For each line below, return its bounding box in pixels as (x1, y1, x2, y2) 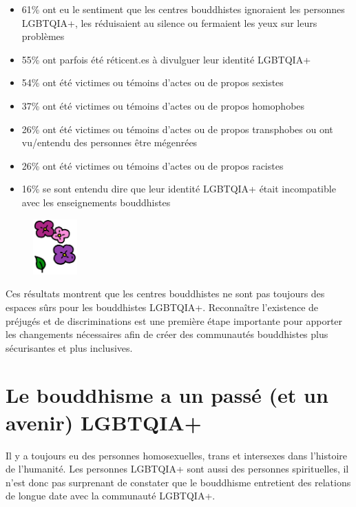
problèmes (21, 29, 65, 43)
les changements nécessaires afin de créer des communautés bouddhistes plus (6, 327, 328, 341)
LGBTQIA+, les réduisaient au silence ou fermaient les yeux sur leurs (21, 15, 317, 30)
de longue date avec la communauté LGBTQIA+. (6, 488, 216, 503)
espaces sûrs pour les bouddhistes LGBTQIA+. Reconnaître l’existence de (6, 299, 319, 314)
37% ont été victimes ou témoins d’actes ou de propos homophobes (21, 98, 305, 112)
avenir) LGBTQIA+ (6, 408, 202, 436)
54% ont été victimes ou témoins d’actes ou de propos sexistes (21, 75, 284, 90)
